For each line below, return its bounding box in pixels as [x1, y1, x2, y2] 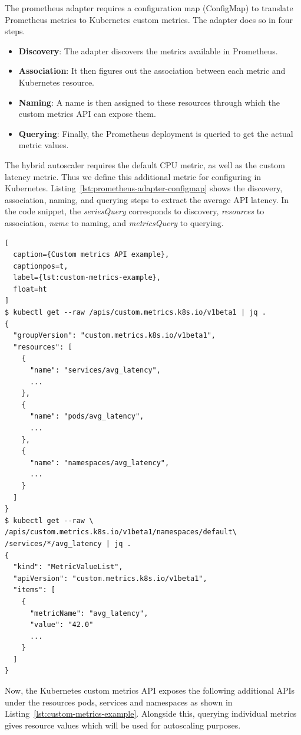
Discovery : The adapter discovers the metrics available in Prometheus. [18, 44, 278, 57]
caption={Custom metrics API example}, [13, 250, 170, 259]
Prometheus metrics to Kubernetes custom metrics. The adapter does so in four [5, 13, 293, 25]
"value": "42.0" [29, 620, 94, 629]
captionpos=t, [13, 262, 68, 270]
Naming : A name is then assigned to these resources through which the [18, 96, 280, 108]
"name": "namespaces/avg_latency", [29, 458, 170, 467]
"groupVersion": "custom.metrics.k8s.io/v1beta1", [13, 331, 216, 340]
